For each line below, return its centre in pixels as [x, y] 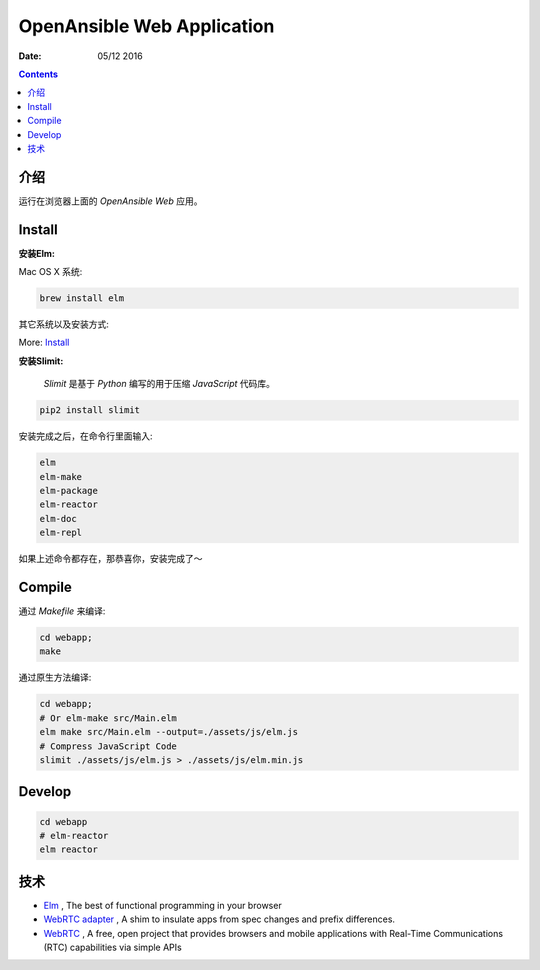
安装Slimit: [41, 361]
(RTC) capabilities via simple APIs [112, 947]
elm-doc [58, 518]
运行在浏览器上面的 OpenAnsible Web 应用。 [110, 201]
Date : [30, 56]
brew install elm [82, 298]
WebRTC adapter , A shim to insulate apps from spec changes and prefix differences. [219, 919]
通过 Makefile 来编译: [62, 611]
